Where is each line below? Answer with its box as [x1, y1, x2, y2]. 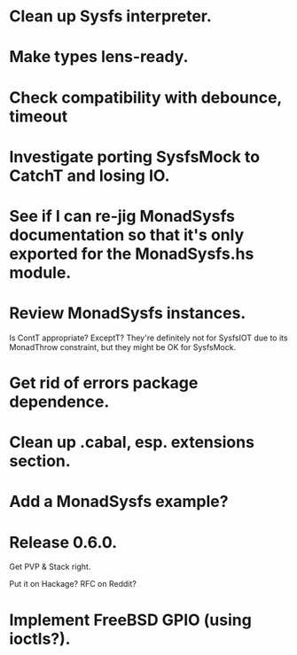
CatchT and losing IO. [9, 166, 170, 185]
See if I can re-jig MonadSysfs [9, 206, 236, 226]
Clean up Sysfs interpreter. [9, 6, 213, 27]
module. [9, 262, 72, 283]
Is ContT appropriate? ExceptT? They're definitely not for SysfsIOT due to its [9, 332, 288, 343]
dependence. [9, 392, 110, 412]
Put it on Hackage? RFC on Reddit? [9, 579, 137, 589]
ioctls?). [9, 628, 71, 649]
